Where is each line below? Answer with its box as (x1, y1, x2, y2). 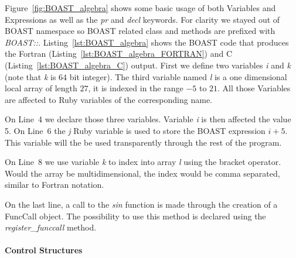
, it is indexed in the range (88, 82, 183, 94)
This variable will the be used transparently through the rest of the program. (5, 136, 282, 148)
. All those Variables (217, 82, 291, 94)
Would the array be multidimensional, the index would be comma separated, (5, 167, 280, 179)
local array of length (5, 82, 77, 94)
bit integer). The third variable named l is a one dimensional (69, 70, 287, 82)
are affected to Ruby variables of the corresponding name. (5, 93, 212, 105)
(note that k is (5, 70, 56, 82)
